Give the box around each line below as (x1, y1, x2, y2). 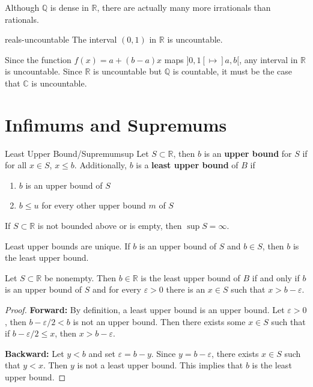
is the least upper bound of (141, 271, 240, 284)
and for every (93, 283, 141, 296)
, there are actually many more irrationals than (97, 1, 271, 13)
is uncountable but (93, 65, 162, 78)
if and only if (252, 271, 300, 284)
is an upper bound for (204, 147, 292, 159)
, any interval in (239, 53, 298, 66)
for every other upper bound (41, 199, 146, 212)
